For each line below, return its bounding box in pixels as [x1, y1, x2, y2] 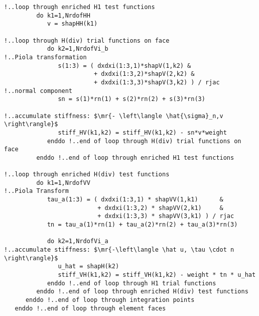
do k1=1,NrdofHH [36, 12, 90, 19]
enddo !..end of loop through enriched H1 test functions [36, 154, 234, 161]
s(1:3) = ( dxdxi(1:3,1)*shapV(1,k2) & [58, 62, 191, 69]
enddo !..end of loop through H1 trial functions [47, 279, 216, 287]
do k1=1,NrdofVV [36, 179, 90, 186]
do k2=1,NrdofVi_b [47, 45, 108, 53]
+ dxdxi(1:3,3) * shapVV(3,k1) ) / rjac [97, 213, 234, 220]
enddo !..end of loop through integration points [25, 296, 195, 303]
